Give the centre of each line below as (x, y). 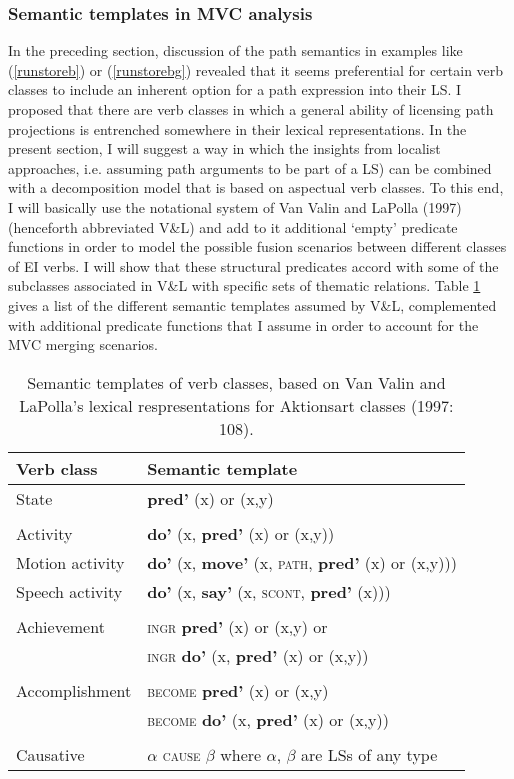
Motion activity (70, 562)
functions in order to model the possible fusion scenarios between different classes (257, 246)
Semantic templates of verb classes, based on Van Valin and (236, 382)
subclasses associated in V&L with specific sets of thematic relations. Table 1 (244, 285)
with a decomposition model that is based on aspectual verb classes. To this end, (256, 187)
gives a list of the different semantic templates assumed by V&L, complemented (252, 304)
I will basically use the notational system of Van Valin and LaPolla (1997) (235, 206)
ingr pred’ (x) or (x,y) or (237, 626)
